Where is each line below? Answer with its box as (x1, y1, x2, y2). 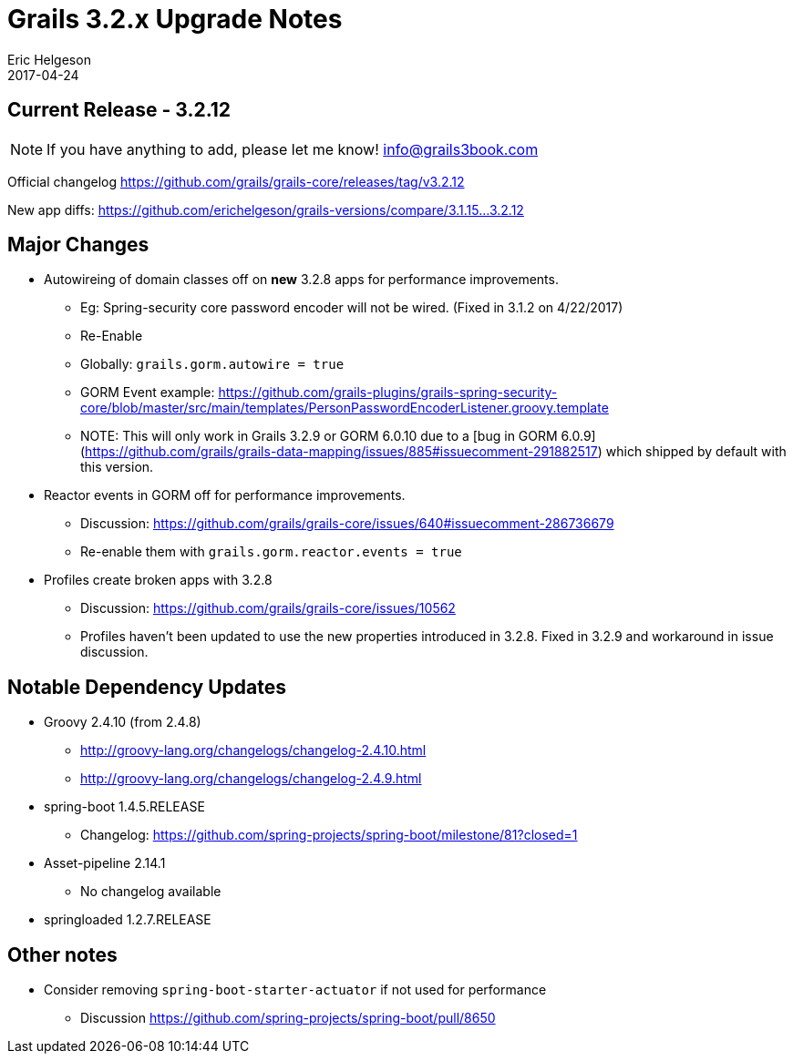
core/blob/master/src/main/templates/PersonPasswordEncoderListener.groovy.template (80, 400, 609, 416)
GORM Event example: (80, 384, 215, 401)
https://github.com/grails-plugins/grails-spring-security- (218, 384, 558, 401)
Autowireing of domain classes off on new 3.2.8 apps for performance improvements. (44, 271, 559, 288)
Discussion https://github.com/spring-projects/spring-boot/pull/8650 (80, 1010, 496, 1026)
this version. (80, 459, 154, 475)
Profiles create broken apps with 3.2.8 (44, 572, 273, 588)
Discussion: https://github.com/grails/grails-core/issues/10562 (80, 600, 456, 617)
